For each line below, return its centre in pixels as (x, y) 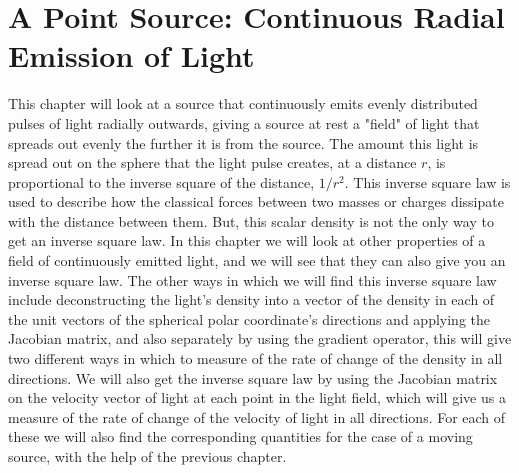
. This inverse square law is (427, 181)
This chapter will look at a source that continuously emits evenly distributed (243, 103)
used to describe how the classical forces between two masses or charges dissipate (256, 201)
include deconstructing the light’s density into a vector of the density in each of (251, 299)
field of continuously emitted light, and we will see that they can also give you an (257, 260)
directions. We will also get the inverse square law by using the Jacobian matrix (253, 377)
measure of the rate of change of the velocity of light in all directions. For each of (257, 416)
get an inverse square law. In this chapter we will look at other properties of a (247, 240)
